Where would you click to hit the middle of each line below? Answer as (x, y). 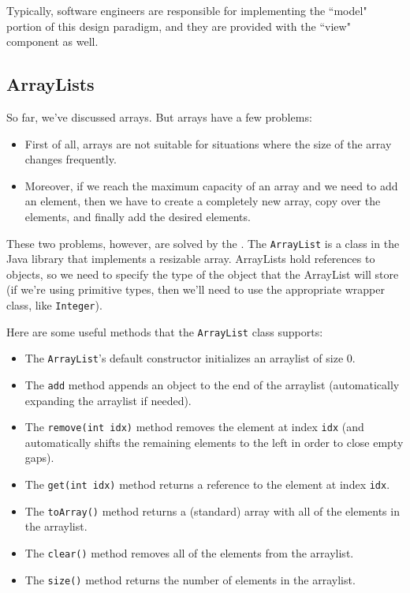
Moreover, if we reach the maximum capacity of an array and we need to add (211, 185)
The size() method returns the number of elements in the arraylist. (190, 579)
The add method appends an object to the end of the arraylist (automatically (212, 384)
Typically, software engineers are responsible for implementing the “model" (187, 10)
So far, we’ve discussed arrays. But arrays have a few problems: (159, 116)
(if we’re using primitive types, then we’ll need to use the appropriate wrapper (196, 289)
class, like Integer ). (54, 304)
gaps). (39, 458)
